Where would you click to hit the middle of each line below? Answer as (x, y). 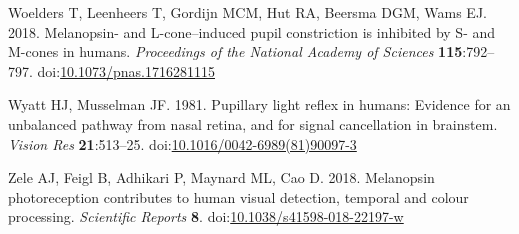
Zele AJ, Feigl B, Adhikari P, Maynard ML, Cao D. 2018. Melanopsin (221, 177)
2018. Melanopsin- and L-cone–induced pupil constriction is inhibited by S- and (252, 31)
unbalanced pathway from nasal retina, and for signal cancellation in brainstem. (253, 123)
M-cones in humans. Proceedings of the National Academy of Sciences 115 (235, 51)
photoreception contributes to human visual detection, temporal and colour (238, 196)
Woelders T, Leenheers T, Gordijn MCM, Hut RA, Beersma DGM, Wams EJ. (247, 12)
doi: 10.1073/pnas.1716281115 (126, 70)
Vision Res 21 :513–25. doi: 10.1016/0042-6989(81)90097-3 (182, 143)
